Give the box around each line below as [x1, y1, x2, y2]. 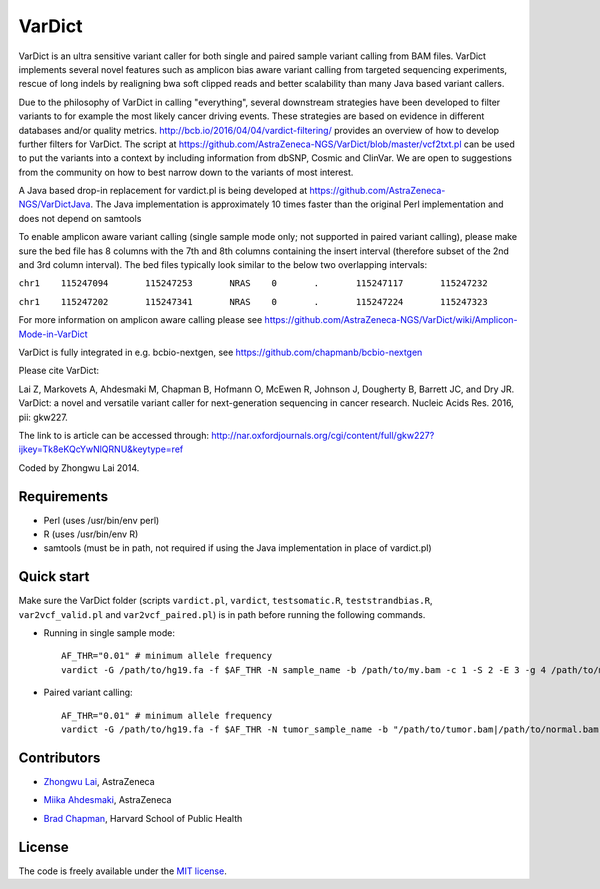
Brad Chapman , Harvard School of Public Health [43, 812, 243, 824]
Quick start [18, 568, 90, 585]
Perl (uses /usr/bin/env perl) [43, 514, 160, 526]
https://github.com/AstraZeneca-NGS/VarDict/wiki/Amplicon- [264, 314, 518, 326]
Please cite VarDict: [18, 365, 100, 377]
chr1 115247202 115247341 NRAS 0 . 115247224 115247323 [18, 296, 489, 307]
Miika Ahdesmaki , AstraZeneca [43, 794, 172, 806]
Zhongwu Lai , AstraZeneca [43, 775, 155, 787]
